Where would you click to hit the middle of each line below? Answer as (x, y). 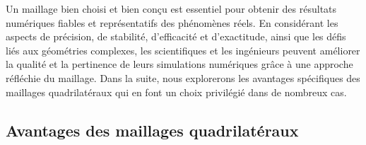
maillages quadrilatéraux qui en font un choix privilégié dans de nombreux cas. (176, 92)
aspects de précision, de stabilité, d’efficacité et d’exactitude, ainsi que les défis (176, 36)
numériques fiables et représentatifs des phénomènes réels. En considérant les (172, 22)
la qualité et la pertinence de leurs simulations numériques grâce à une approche (179, 64)
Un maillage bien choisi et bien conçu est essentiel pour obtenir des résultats (171, 8)
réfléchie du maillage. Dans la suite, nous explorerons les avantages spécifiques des (183, 77)
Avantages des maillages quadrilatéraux (152, 130)
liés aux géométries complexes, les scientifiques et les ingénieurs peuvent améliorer (183, 50)
